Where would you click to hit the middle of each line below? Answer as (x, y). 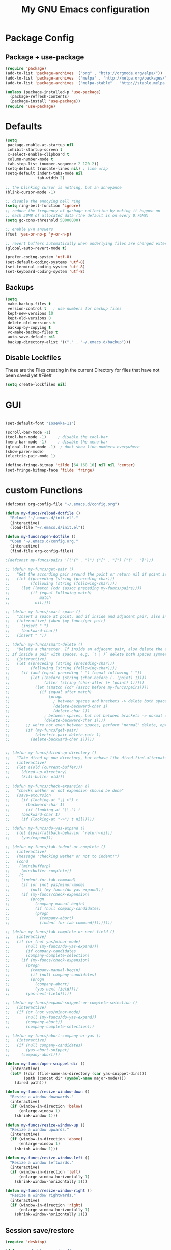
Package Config (40, 38)
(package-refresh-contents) (40, 97)
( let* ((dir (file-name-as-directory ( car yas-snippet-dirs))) (78, 1073)
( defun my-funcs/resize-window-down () (48, 1092)
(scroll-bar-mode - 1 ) (28, 432)
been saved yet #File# (28, 375)
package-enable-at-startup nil (40, 145)
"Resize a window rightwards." (43, 1195)
